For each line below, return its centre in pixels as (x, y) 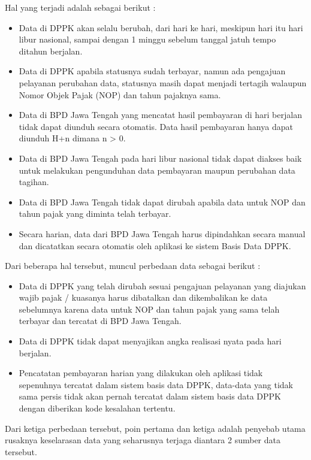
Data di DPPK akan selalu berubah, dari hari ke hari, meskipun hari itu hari (161, 27)
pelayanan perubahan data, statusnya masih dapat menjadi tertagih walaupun (163, 82)
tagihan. (34, 182)
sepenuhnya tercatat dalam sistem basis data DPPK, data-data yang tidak (156, 384)
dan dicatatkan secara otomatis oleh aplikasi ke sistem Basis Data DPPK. (155, 245)
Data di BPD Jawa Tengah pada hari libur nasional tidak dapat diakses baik (160, 158)
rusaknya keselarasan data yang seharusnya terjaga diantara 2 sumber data (143, 440)
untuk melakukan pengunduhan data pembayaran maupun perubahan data (157, 170)
